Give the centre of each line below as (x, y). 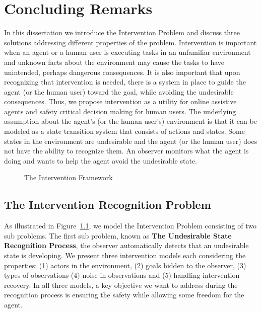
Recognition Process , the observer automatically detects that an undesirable (126, 245)
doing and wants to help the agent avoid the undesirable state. (101, 160)
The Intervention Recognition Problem (108, 205)
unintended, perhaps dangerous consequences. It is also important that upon (122, 72)
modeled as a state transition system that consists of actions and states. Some (124, 131)
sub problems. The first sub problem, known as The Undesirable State (118, 235)
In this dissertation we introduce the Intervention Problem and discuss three (122, 32)
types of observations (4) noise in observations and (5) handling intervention (122, 275)
